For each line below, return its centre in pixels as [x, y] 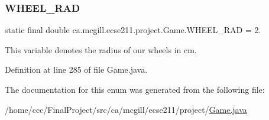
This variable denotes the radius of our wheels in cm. [101, 49]
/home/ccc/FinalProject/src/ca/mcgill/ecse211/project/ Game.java [126, 109]
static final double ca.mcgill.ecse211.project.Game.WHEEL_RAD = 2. [133, 30]
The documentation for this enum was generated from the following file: [135, 89]
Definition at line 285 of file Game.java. [76, 69]
